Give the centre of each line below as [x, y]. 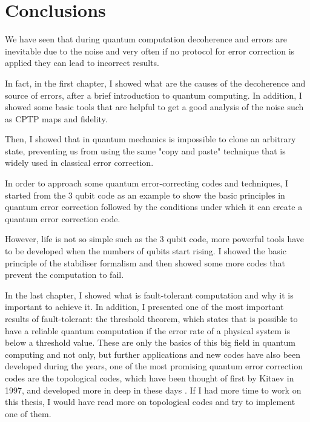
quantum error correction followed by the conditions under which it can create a [154, 207]
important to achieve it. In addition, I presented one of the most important [144, 307]
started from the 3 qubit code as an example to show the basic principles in [145, 195]
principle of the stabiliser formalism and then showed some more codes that [145, 262]
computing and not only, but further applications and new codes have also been [153, 354]
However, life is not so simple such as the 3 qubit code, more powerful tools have [155, 239]
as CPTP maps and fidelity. [56, 118]
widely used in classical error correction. [79, 163]
